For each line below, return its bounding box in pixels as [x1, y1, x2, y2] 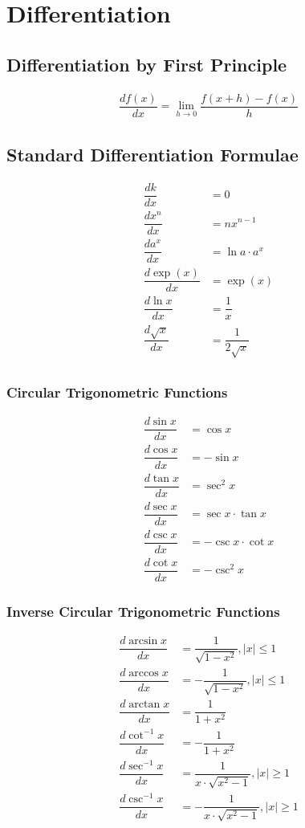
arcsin [128, 635, 158, 647]
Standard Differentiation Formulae [6, 142, 299, 167]
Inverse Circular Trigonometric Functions [6, 601, 280, 621]
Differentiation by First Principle [6, 51, 287, 76]
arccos [128, 667, 159, 679]
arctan [128, 699, 161, 711]
